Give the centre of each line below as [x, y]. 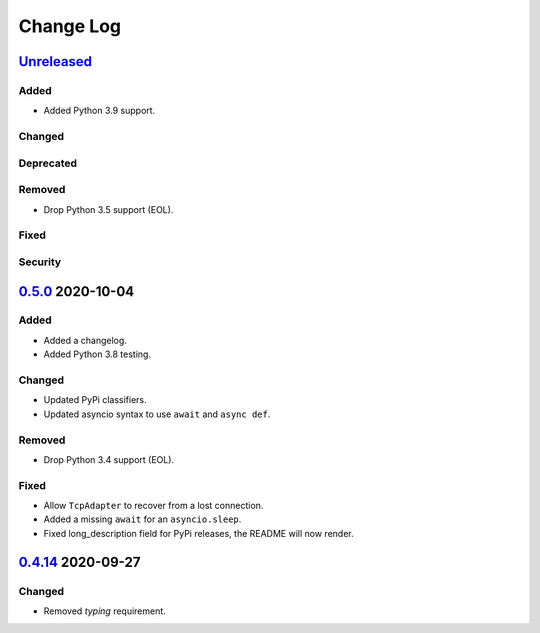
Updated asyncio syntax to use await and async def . [157, 414]
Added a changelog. [85, 340]
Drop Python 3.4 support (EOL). [109, 459]
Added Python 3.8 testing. [97, 354]
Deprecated [48, 163]
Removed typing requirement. [105, 611]
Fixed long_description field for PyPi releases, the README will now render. [198, 533]
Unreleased [55, 61]
